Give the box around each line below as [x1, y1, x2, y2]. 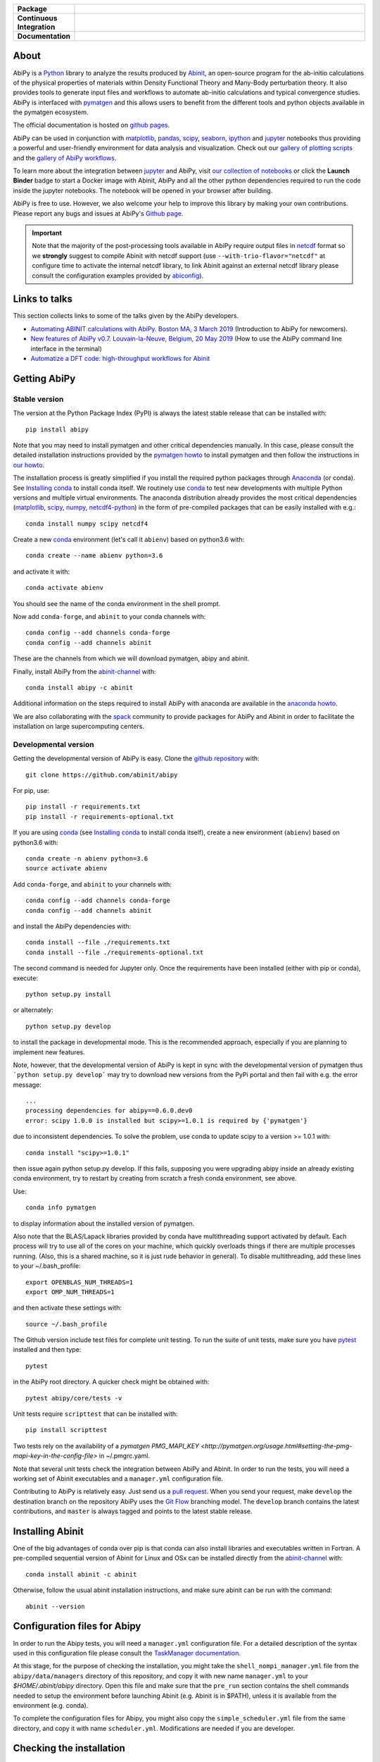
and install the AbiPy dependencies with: [13, 922, 132, 930]
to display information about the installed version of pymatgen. [13, 1219, 195, 1228]
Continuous [17, 13, 58, 23]
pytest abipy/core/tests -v [25, 1394, 122, 1402]
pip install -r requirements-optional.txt [25, 813, 175, 820]
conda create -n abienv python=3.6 [25, 855, 148, 863]
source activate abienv [25, 864, 108, 873]
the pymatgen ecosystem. [13, 108, 89, 116]
